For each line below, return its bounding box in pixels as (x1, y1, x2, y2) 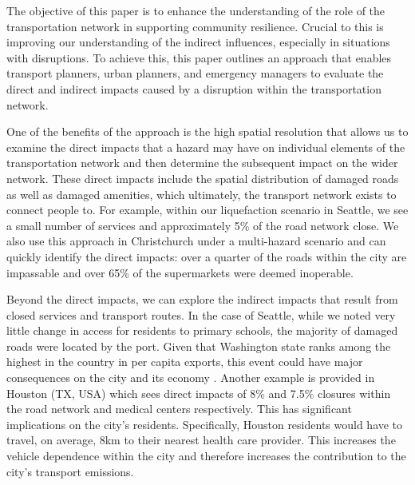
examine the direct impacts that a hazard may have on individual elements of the (6, 138, 405, 155)
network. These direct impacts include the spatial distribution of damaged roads (6, 169, 399, 186)
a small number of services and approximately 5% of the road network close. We (6, 217, 399, 233)
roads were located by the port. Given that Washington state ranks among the (6, 337, 391, 354)
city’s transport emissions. (6, 463, 134, 479)
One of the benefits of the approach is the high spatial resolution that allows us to (6, 123, 409, 140)
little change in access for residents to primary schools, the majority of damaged (6, 322, 398, 339)
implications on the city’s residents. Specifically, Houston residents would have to (6, 415, 403, 432)
